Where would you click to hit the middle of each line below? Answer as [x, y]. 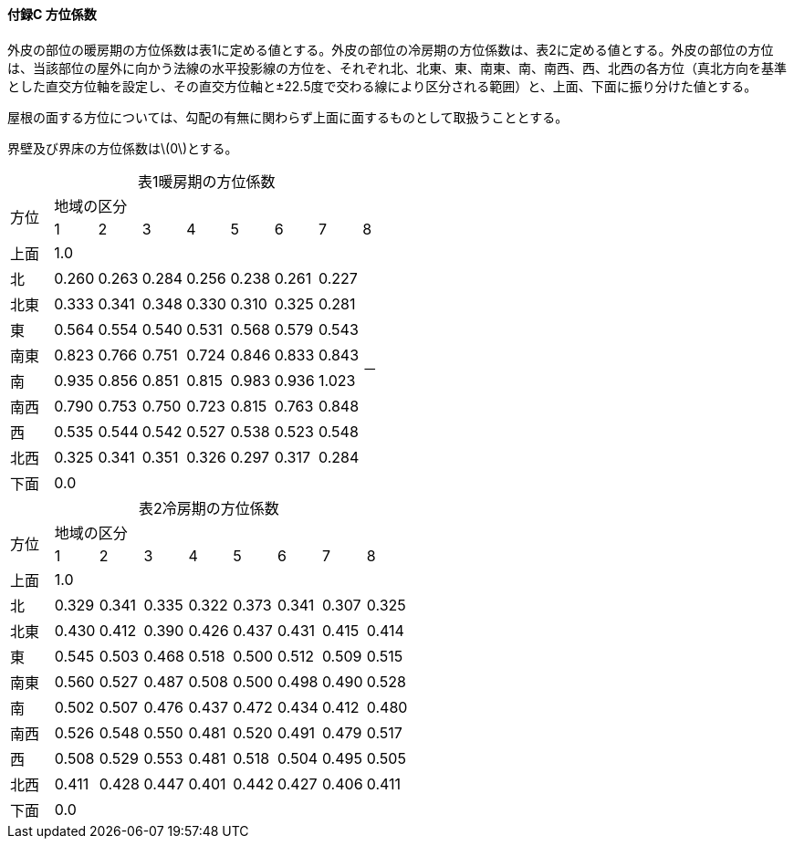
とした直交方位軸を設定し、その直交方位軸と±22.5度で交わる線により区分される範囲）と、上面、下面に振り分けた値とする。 [382, 86]
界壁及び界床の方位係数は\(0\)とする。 [123, 148]
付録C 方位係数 [52, 14]
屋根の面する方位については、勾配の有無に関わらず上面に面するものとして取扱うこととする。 [288, 117]
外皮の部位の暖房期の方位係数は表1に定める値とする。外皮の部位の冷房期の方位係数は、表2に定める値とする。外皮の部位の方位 [391, 49]
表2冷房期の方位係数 [209, 508]
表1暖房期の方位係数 [207, 181]
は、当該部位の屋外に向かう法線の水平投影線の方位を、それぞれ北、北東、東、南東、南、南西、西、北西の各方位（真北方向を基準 [397, 68]
